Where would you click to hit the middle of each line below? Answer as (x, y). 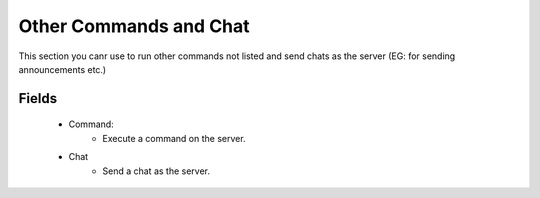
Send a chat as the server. (156, 171)
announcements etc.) (62, 69)
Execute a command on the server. (174, 138)
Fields (38, 98)
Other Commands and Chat (134, 26)
